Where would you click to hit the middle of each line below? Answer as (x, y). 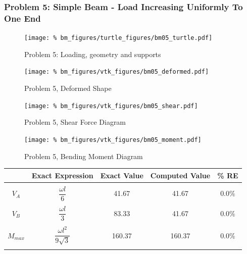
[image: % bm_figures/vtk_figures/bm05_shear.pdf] (111, 106)
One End (22, 18)
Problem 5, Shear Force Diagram (75, 122)
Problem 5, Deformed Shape (68, 88)
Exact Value (122, 175)
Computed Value (180, 175)
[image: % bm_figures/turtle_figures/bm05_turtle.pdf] (118, 38)
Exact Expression (62, 175)
